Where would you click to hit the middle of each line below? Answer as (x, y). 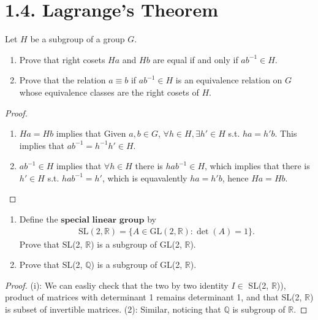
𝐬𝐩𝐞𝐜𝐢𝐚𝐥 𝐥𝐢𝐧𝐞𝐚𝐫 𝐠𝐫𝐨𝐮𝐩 (103, 220)
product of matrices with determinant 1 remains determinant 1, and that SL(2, (153, 297)
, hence (235, 177)
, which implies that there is (257, 166)
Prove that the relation (62, 80)
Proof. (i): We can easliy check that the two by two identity (117, 285)
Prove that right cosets (62, 59)
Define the (39, 219)
